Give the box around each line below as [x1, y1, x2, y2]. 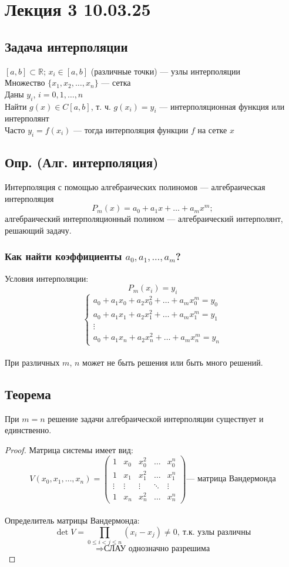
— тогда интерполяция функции [73, 123, 189, 136]
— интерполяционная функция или [159, 100, 285, 112]
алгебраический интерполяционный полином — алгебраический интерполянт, [5, 212, 283, 225]
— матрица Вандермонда [186, 475, 276, 484]
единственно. [5, 424, 52, 436]
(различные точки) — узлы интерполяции [90, 65, 241, 77]
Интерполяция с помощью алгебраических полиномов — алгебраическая [5, 180, 266, 193]
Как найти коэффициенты [5, 249, 122, 264]
